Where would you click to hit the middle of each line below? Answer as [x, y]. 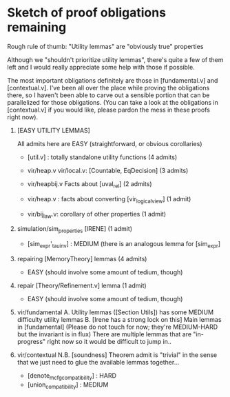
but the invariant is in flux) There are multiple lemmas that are [104, 334]
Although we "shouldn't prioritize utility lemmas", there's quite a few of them [115, 59]
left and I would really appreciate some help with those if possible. [101, 67]
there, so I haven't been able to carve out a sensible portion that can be [108, 95]
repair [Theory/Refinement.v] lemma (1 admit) [82, 285]
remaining [37, 27]
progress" [31, 341]
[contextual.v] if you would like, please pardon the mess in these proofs [108, 110]
